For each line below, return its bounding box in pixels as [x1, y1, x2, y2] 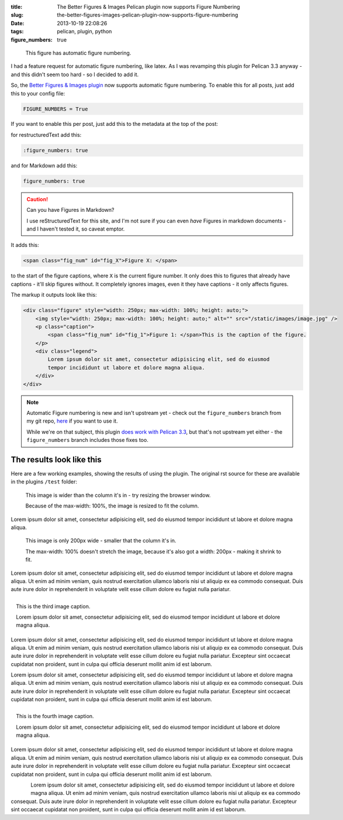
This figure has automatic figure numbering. [25, 49, 131, 56]
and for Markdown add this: [11, 162, 78, 169]
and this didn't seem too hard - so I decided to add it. [11, 71, 139, 78]
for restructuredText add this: [11, 131, 82, 138]
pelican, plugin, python [57, 28, 112, 35]
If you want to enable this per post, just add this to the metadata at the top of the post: [11, 121, 219, 128]
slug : [11, 12, 23, 19]
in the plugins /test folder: [11, 478, 78, 485]
